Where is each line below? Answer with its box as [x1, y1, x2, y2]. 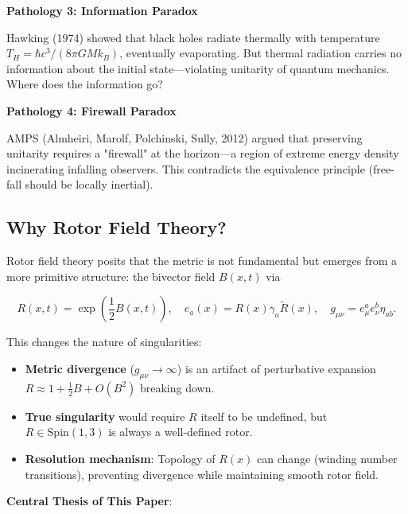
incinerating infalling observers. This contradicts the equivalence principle [6, 160, 365, 177]
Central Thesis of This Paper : [6, 493, 173, 509]
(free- [368, 160, 394, 177]
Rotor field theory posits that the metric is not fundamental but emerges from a [6, 252, 398, 269]
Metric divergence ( [25, 360, 134, 376]
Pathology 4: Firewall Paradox [6, 102, 177, 119]
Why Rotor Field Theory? [6, 215, 227, 239]
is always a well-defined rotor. [108, 423, 253, 440]
